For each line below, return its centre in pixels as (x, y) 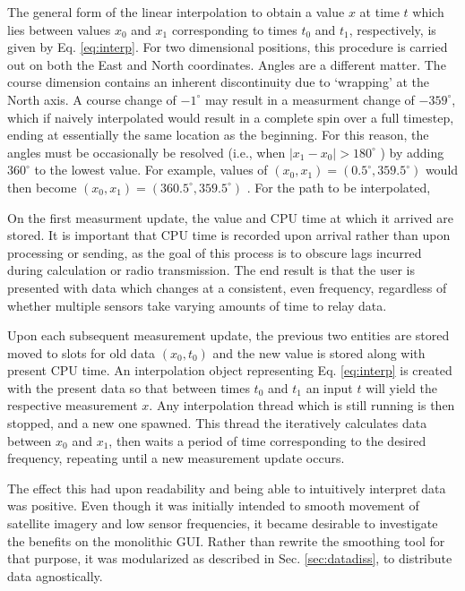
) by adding (412, 152)
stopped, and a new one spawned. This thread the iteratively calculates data (217, 423)
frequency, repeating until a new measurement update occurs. (176, 458)
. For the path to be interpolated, (339, 187)
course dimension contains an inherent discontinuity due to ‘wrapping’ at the (219, 82)
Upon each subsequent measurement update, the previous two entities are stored (228, 335)
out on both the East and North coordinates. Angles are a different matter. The (227, 64)
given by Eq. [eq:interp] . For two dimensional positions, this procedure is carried (228, 47)
